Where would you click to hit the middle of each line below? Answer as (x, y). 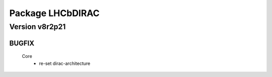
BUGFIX (22, 43)
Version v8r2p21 (38, 27)
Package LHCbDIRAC (55, 13)
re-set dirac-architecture (65, 63)
